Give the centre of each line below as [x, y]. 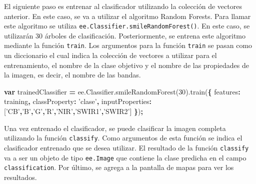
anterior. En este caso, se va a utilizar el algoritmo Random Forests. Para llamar [127, 16]
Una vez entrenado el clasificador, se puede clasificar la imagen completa [115, 128]
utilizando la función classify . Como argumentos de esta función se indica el [123, 138]
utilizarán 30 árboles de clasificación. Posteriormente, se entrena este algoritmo [125, 35]
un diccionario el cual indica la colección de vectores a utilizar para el [110, 55]
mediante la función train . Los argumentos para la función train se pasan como [128, 45]
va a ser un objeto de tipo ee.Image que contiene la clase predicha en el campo [125, 157]
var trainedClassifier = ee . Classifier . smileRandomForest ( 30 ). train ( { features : [122, 91]
